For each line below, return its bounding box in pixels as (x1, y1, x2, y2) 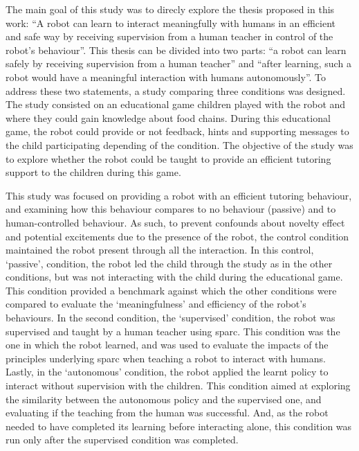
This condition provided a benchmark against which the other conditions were (6, 283, 337, 297)
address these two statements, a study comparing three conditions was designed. (6, 83, 346, 98)
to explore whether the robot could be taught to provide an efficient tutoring (6, 151, 331, 166)
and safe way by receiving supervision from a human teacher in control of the (6, 29, 333, 44)
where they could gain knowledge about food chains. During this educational (6, 110, 331, 125)
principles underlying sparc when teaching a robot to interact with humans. (6, 351, 326, 365)
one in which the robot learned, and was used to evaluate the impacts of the (6, 337, 329, 352)
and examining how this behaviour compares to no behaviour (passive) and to (6, 202, 336, 216)
